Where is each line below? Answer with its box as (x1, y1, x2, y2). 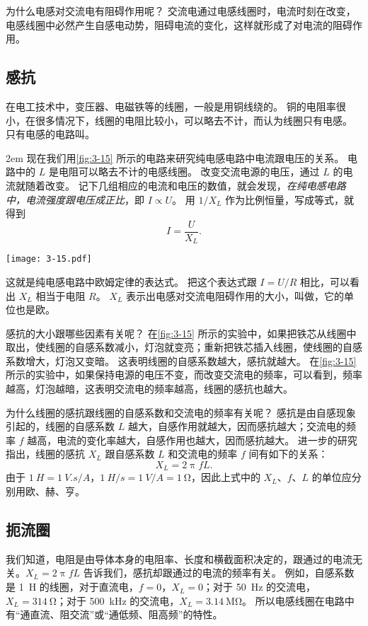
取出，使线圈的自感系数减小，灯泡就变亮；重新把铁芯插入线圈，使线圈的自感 (6, 340, 362, 354)
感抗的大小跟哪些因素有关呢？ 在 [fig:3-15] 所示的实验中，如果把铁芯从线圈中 (6, 325, 357, 340)
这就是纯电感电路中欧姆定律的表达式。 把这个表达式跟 (6, 274, 257, 289)
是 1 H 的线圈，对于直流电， (6, 579, 139, 594)
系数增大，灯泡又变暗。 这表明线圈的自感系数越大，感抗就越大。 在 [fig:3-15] (6, 353, 357, 368)
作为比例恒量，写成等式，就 (225, 192, 355, 207)
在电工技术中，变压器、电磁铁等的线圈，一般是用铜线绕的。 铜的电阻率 (6, 98, 336, 113)
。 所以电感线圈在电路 (242, 593, 345, 608)
